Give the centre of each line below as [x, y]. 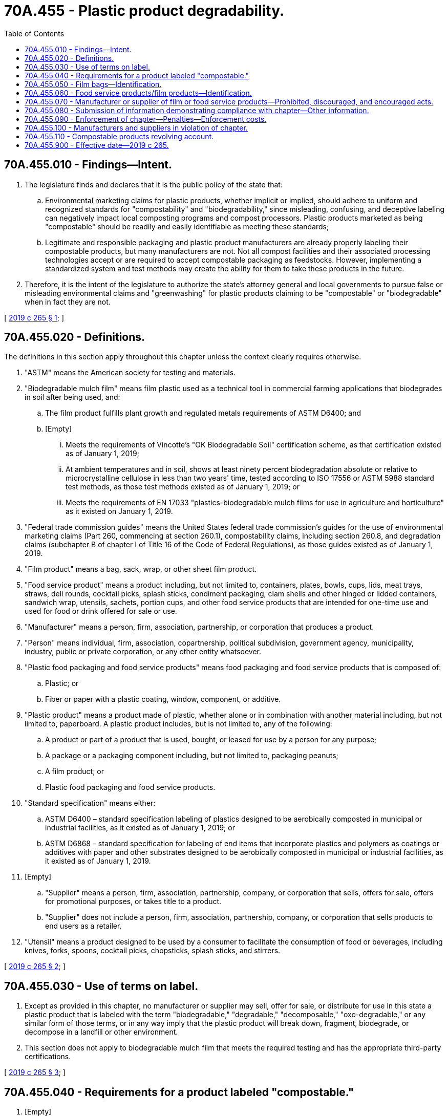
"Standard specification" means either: [90, 803]
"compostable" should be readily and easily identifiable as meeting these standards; [187, 226]
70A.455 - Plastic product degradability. [144, 11]
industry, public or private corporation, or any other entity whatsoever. [143, 652]
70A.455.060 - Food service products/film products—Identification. [138, 93]
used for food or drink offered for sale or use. [101, 611]
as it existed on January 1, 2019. [119, 511]
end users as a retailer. [83, 926]
